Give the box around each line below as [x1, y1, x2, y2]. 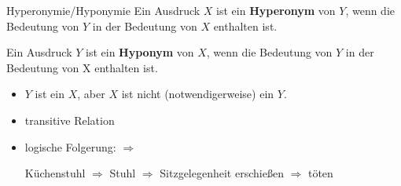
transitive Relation [24, 111, 115, 128]
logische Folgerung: [24, 138, 116, 155]
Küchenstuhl [24, 165, 86, 181]
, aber [77, 86, 105, 102]
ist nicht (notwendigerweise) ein [121, 86, 274, 102]
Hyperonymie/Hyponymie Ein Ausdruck [6, 2, 200, 18]
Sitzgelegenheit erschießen [160, 165, 284, 181]
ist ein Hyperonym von [216, 2, 336, 18]
